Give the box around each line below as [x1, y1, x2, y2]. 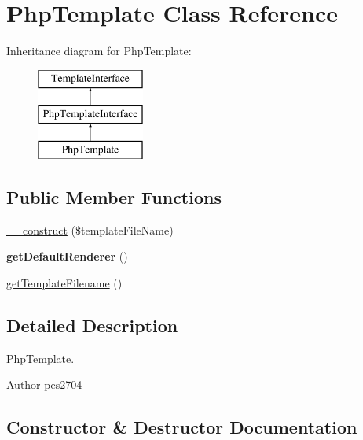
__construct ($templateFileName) [6, 221, 174, 238]
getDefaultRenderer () [6, 248, 128, 264]
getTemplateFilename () [6, 275, 123, 291]
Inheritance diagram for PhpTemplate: [6, 43, 192, 59]
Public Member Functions [6, 185, 222, 209]
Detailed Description [6, 313, 178, 338]
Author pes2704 [6, 376, 82, 393]
